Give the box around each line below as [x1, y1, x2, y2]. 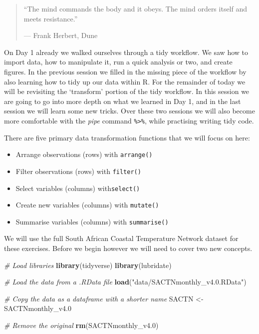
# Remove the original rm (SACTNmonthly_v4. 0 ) [4, 320, 159, 330]
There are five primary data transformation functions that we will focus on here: [4, 132, 250, 142]
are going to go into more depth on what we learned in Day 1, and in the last [4, 95, 241, 106]
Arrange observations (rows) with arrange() [15, 149, 153, 159]
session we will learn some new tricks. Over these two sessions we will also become [4, 105, 255, 116]
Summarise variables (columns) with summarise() [15, 216, 169, 226]
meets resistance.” [23, 13, 78, 23]
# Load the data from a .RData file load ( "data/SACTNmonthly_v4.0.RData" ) [4, 276, 247, 287]
